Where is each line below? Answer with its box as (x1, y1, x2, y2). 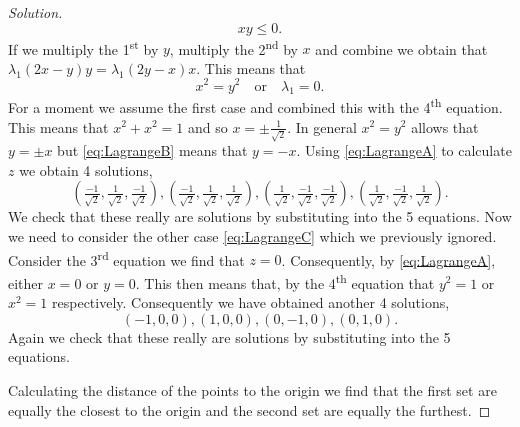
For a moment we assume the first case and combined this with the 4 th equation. (8, 94, 503, 117)
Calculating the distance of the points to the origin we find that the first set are (8, 379, 497, 400)
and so (187, 116, 228, 137)
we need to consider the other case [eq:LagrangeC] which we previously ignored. (8, 226, 497, 247)
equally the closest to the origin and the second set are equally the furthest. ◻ (8, 399, 491, 420)
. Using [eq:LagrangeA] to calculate (296, 140, 512, 161)
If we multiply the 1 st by (8, 35, 159, 59)
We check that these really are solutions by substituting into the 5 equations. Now (8, 206, 512, 227)
